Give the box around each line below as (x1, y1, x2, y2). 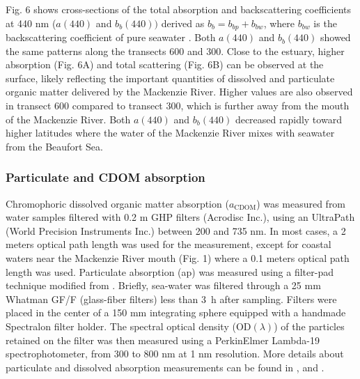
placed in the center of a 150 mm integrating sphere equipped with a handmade (6, 305, 346, 320)
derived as (161, 15, 205, 30)
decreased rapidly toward (235, 111, 342, 126)
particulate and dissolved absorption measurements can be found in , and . (6, 359, 324, 374)
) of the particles (274, 318, 345, 333)
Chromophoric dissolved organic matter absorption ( (6, 196, 229, 210)
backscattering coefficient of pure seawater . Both (6, 30, 216, 45)
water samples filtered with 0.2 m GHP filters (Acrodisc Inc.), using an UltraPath (6, 210, 355, 224)
